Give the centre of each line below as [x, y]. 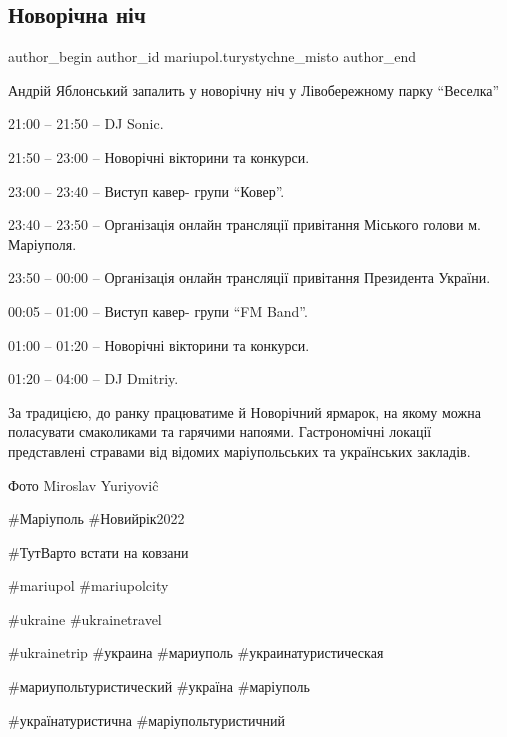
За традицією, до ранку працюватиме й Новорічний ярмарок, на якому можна [244, 411]
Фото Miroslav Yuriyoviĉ [83, 484]
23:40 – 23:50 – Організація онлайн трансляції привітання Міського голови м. [244, 224]
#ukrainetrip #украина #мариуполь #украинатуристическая [196, 652]
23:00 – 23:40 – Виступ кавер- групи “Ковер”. [146, 190]
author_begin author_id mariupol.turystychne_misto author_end [212, 56]
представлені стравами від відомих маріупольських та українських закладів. [239, 450]
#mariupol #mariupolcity [88, 585]
